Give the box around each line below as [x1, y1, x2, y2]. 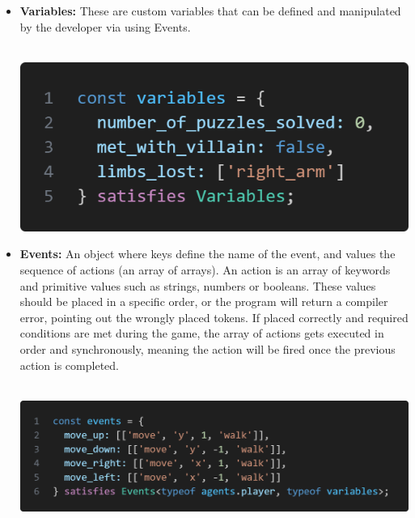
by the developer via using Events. [19, 18, 191, 35]
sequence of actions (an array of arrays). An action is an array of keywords [19, 261, 391, 278]
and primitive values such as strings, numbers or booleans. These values [19, 277, 376, 294]
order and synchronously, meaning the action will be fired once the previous [19, 340, 396, 357]
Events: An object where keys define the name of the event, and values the [19, 245, 396, 262]
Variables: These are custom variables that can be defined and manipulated [19, 2, 401, 19]
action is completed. [19, 356, 119, 373]
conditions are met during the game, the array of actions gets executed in [19, 325, 384, 342]
